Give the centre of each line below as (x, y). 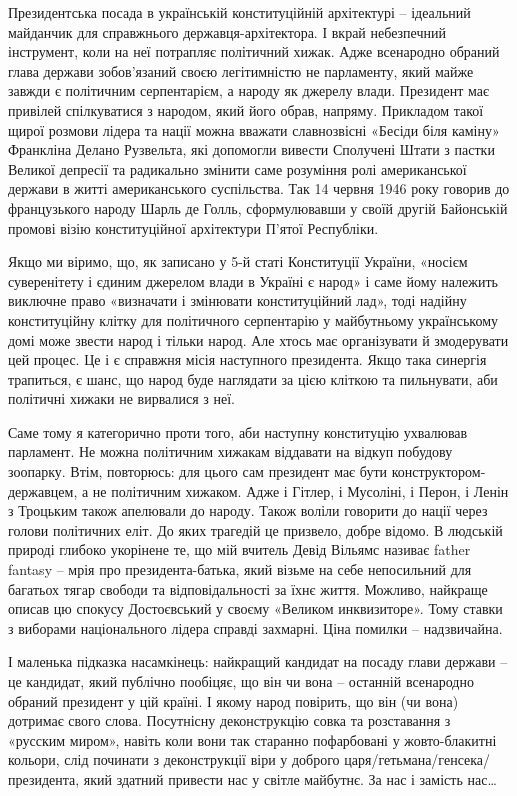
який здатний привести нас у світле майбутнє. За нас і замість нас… (290, 778)
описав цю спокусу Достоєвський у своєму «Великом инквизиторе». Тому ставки (255, 608)
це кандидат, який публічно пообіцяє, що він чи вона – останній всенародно (241, 681)
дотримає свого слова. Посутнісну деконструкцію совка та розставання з (229, 720)
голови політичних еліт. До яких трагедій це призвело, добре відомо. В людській (255, 529)
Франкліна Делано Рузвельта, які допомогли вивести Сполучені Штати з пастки (251, 149)
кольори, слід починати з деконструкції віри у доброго (174, 759)
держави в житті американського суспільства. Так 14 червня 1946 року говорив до (259, 188)
